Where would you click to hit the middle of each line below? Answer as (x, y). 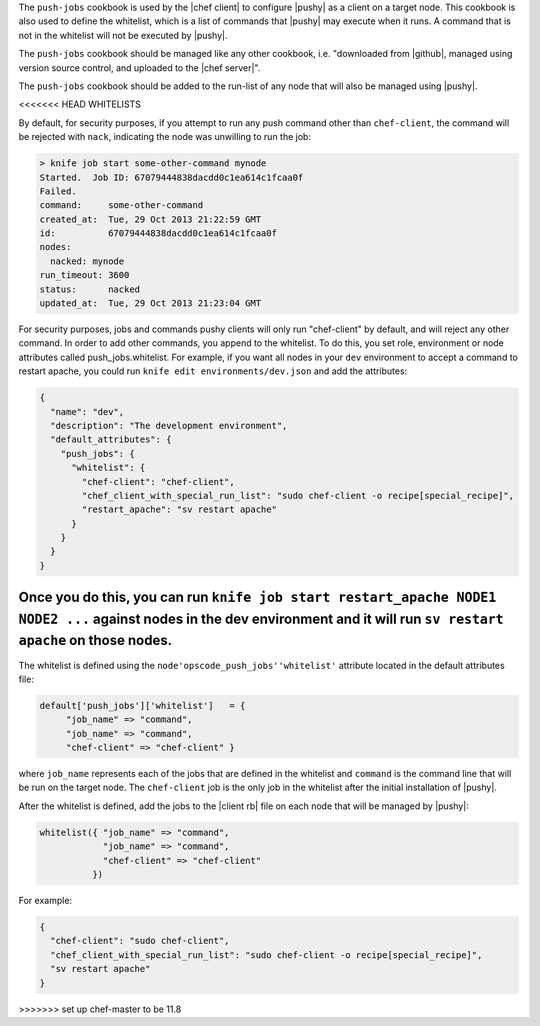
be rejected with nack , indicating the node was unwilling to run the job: (165, 137)
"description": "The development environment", (169, 425)
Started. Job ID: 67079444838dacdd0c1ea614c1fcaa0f (171, 177)
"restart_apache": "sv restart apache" (179, 509)
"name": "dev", (87, 411)
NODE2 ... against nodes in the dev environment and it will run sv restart (261, 618)
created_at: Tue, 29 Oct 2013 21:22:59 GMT (150, 219)
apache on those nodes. (95, 640)
